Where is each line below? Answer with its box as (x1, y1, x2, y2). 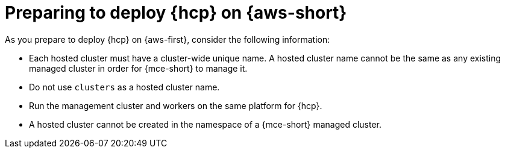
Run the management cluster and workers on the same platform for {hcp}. (29, 100, 322, 111)
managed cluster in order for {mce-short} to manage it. (29, 63, 248, 73)
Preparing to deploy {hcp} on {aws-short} (5, 2, 347, 23)
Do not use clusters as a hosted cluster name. (29, 81, 220, 92)
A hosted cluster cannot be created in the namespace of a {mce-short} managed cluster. (29, 119, 382, 130)
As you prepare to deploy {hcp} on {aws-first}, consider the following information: (5, 34, 330, 45)
